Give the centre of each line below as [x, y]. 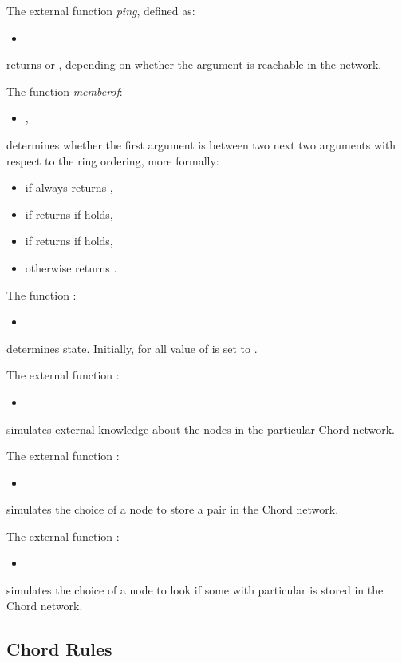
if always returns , [69, 187]
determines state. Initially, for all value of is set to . [132, 348]
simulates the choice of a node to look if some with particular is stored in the [195, 590]
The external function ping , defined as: [101, 10]
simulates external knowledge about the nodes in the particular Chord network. [201, 429]
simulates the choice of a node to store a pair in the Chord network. [173, 509]
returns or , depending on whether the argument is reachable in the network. [194, 64]
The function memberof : [65, 91]
